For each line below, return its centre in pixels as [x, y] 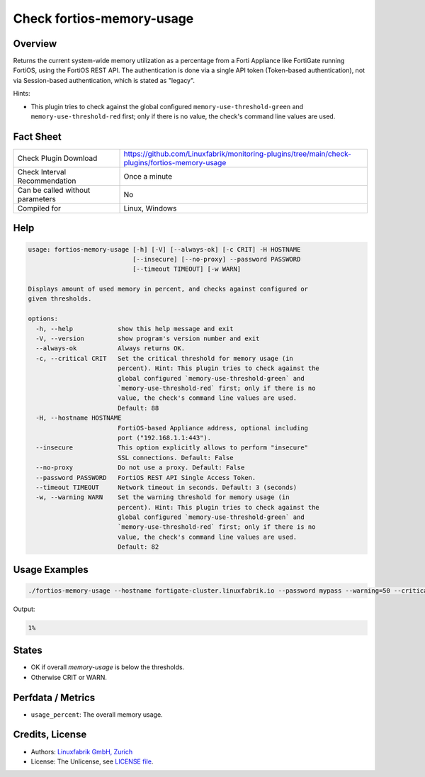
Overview [35, 44]
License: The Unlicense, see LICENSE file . [92, 761]
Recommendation [47, 181]
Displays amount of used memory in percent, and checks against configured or [168, 289]
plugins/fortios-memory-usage [175, 162]
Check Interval [42, 172]
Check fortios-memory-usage [103, 18]
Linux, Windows [150, 208]
